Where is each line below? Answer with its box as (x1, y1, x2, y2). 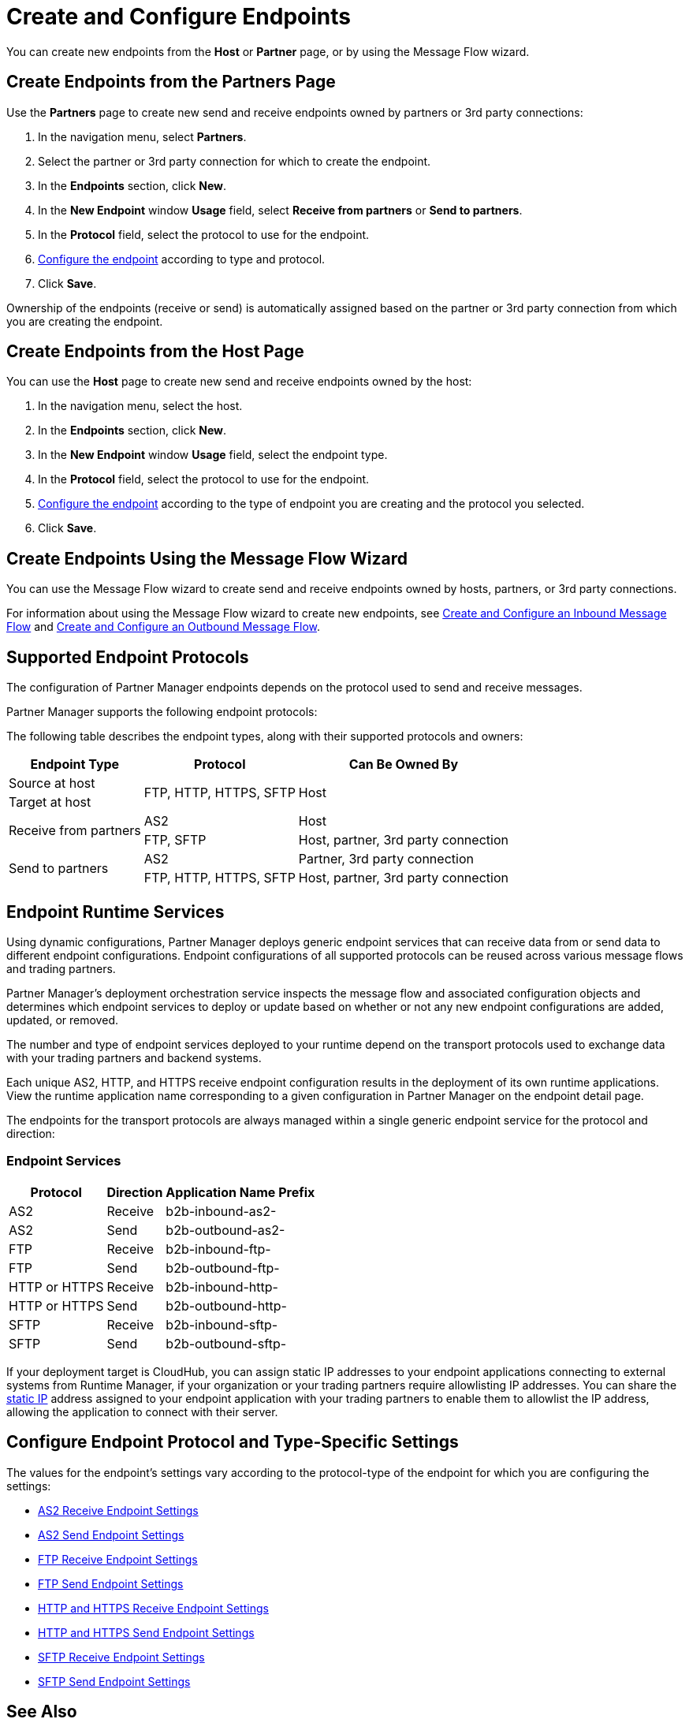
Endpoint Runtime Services (6, 901, 225, 922)
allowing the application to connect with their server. (6, 1404, 278, 1419)
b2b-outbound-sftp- (166, 1335, 287, 1352)
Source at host (9, 775, 95, 792)
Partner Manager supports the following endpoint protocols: (6, 705, 318, 719)
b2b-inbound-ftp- (166, 1240, 271, 1257)
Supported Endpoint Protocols (6, 647, 249, 667)
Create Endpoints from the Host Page (6, 341, 304, 362)
